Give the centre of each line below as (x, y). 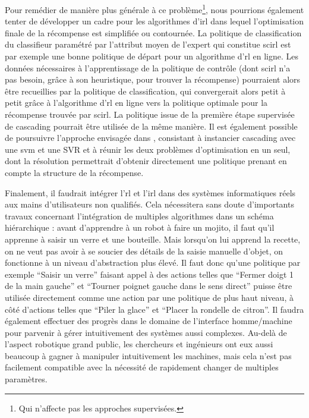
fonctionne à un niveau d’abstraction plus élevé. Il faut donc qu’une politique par (153, 263)
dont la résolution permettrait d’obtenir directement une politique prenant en (146, 161)
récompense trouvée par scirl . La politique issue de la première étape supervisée (150, 114)
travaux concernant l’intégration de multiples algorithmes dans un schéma (139, 216)
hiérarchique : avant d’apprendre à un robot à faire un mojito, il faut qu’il (140, 227)
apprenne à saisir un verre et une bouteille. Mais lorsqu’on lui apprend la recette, (153, 239)
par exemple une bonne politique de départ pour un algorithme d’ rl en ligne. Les (152, 56)
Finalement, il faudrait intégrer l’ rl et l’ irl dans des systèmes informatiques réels (150, 192)
